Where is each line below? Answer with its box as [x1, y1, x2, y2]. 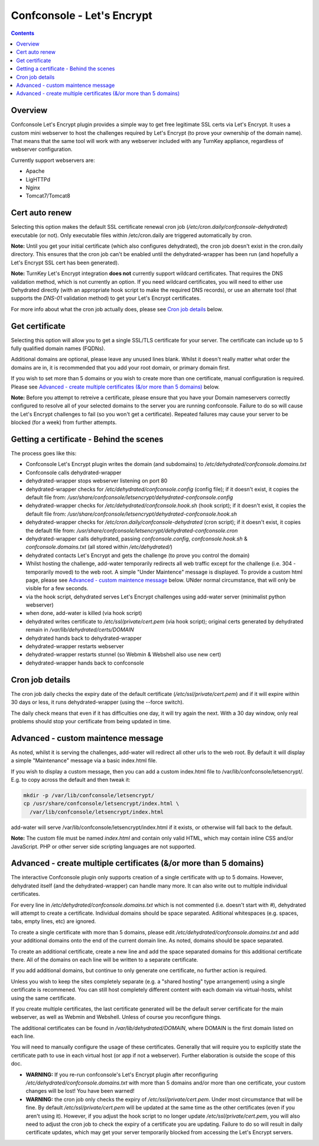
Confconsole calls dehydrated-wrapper [25, 469, 122, 476]
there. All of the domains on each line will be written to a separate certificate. [11, 956, 198, 963]
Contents [11, 30, 35, 37]
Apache [25, 167, 45, 174]
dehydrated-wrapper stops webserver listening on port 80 [25, 477, 168, 484]
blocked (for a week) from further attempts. [11, 419, 117, 426]
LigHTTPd [25, 176, 50, 183]
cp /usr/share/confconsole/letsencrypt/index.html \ [23, 800, 180, 807]
